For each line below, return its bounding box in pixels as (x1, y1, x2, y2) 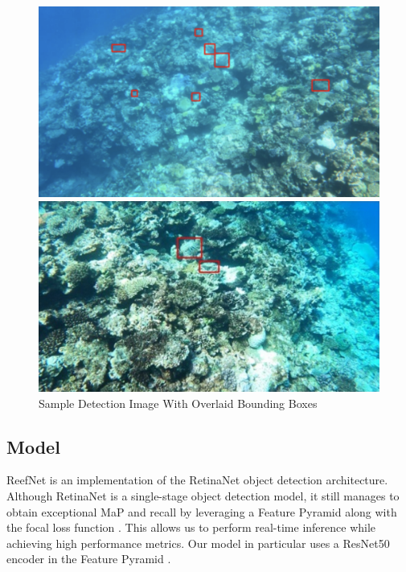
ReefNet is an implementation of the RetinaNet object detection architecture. (6, 471, 388, 488)
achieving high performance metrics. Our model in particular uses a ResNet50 (6, 534, 390, 551)
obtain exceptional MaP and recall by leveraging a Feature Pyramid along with (6, 503, 397, 520)
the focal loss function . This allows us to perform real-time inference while (6, 519, 376, 536)
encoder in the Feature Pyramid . (6, 550, 171, 567)
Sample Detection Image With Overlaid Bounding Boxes (39, 394, 318, 411)
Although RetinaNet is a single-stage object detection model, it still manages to (6, 488, 400, 504)
